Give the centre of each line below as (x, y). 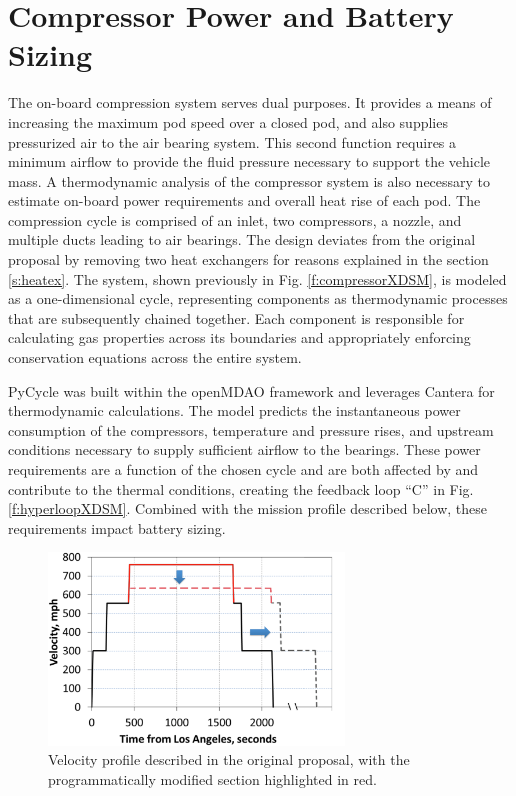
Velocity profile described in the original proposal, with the (229, 759)
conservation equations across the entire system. (155, 357)
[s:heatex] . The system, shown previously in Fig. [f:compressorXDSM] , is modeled (257, 278)
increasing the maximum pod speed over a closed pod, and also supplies (228, 121)
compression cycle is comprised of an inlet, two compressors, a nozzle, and (235, 219)
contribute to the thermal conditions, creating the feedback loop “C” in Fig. (241, 488)
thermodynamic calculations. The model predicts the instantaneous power (234, 410)
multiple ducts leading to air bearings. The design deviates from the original (242, 239)
